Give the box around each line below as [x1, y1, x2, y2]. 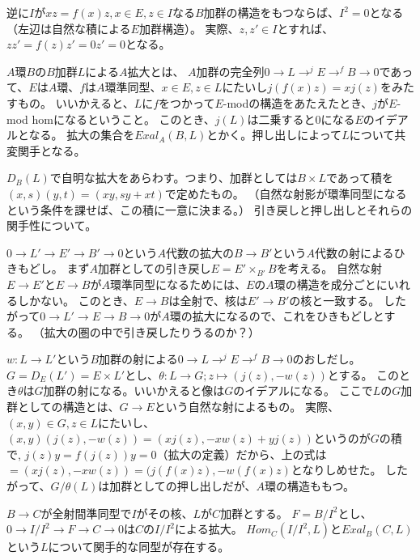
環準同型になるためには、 [110, 275, 246, 292]
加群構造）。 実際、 [138, 19, 240, 36]
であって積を [325, 169, 394, 186]
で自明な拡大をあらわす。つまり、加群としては [49, 169, 298, 186]
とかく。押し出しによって [206, 126, 342, 143]
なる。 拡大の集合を [28, 126, 135, 143]
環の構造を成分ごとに [274, 275, 388, 292]
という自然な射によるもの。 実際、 [154, 398, 339, 415]
